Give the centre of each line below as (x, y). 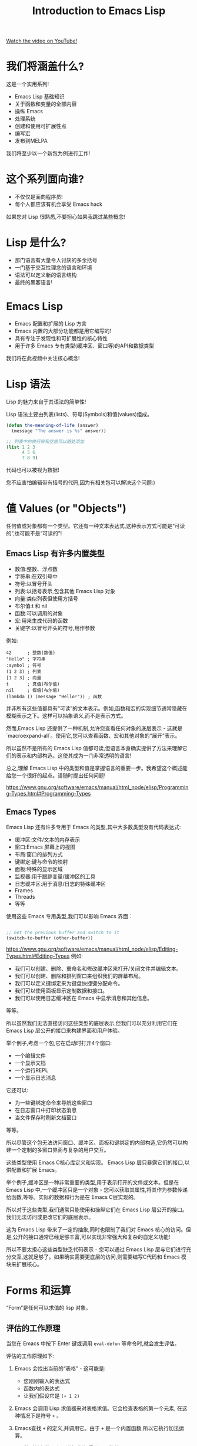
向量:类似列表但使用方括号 (46, 598)
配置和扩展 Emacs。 (35, 1170)
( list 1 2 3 (21, 447)
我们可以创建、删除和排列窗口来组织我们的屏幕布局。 (79, 976)
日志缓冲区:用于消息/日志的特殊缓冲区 (60, 883)
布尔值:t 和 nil (31, 606)
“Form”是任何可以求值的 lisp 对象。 (49, 1308)
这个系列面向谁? (45, 180)
